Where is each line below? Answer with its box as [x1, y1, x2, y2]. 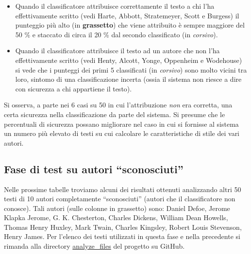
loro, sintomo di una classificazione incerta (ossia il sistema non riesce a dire [15, 74, 242, 84]
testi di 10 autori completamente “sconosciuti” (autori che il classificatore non [4, 194, 235, 204]
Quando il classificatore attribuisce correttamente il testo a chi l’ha [15, 1, 215, 11]
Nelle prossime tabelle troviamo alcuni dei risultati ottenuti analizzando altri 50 [4, 184, 241, 194]
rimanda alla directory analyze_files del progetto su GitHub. [4, 241, 185, 251]
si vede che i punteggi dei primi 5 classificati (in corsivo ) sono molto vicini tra [15, 64, 247, 75]
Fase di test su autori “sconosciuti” [4, 161, 184, 176]
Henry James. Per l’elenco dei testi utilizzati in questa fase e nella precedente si [4, 231, 240, 241]
